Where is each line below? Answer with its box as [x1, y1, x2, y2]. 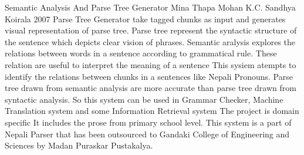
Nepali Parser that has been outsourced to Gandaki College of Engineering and [5, 127, 290, 140]
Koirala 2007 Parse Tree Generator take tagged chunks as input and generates [5, 12, 286, 25]
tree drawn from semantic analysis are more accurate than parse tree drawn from [5, 82, 296, 94]
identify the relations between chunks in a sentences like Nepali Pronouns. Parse [5, 70, 293, 82]
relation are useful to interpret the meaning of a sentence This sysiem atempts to [5, 58, 296, 70]
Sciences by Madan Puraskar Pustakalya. [5, 139, 153, 151]
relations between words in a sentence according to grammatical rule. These [5, 47, 277, 59]
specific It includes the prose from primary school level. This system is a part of [5, 116, 292, 128]
